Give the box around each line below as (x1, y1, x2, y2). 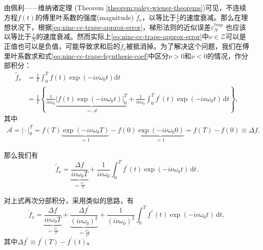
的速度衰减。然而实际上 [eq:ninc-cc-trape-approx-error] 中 (36, 31, 209, 42)
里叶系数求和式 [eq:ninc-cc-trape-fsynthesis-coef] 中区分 (4, 50, 169, 61)
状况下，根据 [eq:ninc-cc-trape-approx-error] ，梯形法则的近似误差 (10, 21, 211, 32)
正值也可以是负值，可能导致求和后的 (4, 41, 120, 51)
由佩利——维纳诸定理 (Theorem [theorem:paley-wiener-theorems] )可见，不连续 (4, 2, 246, 12)
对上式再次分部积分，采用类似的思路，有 (4, 195, 134, 205)
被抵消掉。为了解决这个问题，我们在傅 (126, 41, 249, 51)
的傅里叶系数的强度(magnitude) (35, 12, 134, 22)
